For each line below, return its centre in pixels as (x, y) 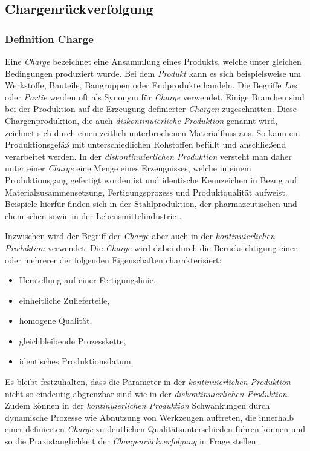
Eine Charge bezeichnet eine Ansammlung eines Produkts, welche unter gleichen (153, 61)
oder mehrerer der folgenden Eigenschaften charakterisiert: (113, 259)
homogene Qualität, (56, 321)
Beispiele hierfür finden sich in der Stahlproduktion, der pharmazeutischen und (151, 204)
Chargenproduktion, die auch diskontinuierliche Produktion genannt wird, (141, 120)
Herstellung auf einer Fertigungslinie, (87, 280)
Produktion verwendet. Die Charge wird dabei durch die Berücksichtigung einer (151, 247)
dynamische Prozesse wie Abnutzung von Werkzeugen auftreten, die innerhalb (150, 417)
